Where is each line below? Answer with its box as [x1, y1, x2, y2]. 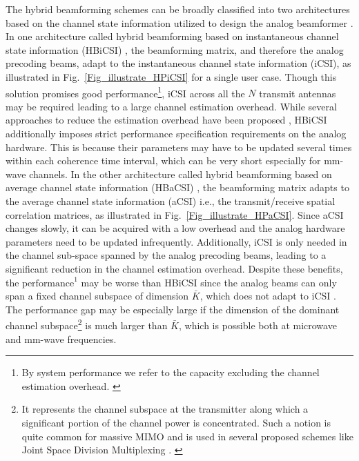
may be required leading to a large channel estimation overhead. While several [6, 99, 337, 113]
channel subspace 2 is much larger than [6, 316, 168, 332]
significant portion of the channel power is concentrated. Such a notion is [21, 415, 331, 429]
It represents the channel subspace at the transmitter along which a [21, 402, 309, 416]
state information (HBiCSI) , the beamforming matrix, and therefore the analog [6, 42, 344, 57]
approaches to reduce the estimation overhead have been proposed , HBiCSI [6, 112, 327, 127]
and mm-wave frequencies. [6, 331, 117, 346]
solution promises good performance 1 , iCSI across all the [6, 84, 245, 100]
